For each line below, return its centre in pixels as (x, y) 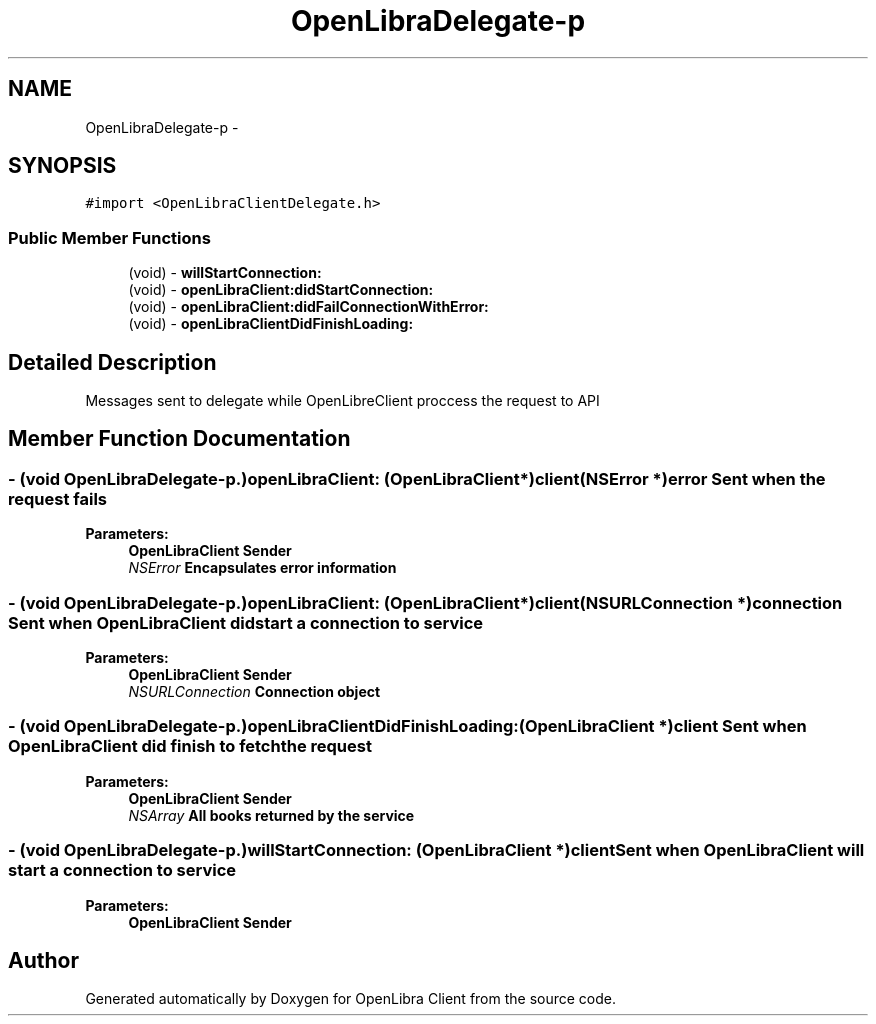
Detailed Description (112, 362)
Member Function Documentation (179, 439)
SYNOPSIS (62, 166)
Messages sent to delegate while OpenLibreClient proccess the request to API (342, 401)
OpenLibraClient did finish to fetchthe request (190, 746)
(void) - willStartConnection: (225, 273)
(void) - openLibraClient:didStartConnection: (281, 290)
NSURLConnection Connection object (254, 691)
